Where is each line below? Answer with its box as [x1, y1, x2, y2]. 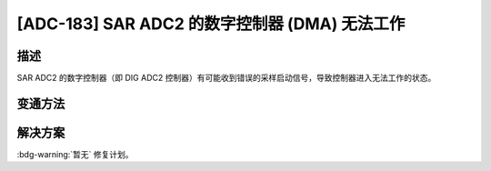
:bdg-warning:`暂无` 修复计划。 [16, 148, 134, 159]
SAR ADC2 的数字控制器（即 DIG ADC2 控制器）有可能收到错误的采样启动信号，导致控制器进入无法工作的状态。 [16, 73, 436, 84]
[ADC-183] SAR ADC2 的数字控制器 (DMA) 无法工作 [16, 14, 406, 34]
